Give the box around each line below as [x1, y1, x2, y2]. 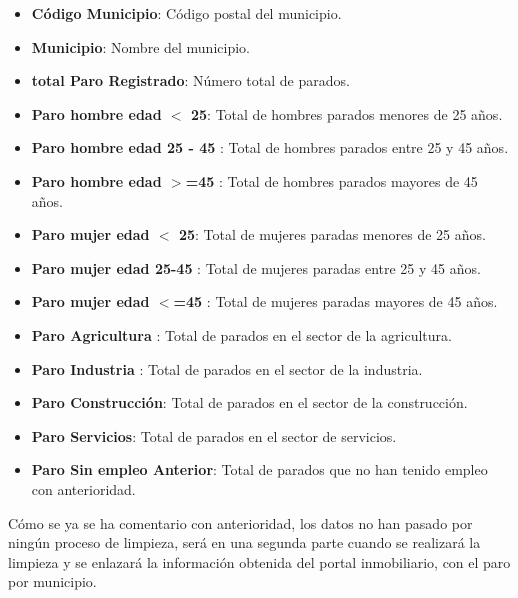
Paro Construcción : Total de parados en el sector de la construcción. [31, 392, 468, 413]
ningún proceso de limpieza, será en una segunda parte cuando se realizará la [8, 532, 481, 553]
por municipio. [8, 571, 97, 592]
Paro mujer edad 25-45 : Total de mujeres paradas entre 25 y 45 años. [31, 257, 481, 278]
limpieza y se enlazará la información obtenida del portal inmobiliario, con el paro [8, 551, 511, 572]
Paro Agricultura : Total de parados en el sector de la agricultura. [31, 324, 452, 345]
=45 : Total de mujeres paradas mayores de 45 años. [173, 291, 498, 312]
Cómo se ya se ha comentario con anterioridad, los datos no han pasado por [8, 512, 473, 533]
